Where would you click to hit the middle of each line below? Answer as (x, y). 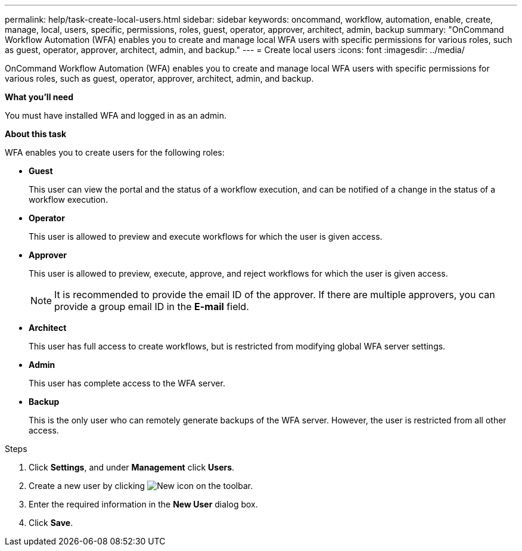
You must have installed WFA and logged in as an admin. (116, 115)
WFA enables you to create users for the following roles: (115, 152)
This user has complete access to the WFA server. (127, 383)
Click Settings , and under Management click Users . (132, 467)
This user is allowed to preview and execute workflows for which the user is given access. (206, 236)
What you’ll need (39, 97)
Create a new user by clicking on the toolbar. (141, 486)
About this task (36, 134)
